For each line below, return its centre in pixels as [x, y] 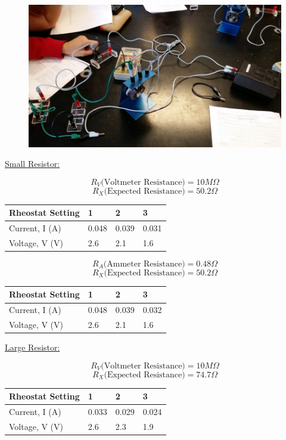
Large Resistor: [32, 347]
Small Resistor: [32, 164]
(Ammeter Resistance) [144, 264]
